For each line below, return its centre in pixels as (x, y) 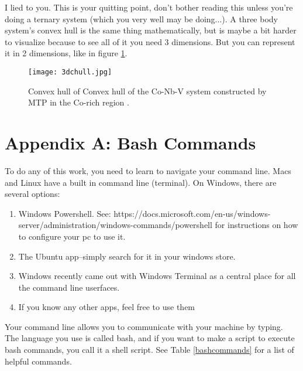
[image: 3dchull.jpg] (70, 72)
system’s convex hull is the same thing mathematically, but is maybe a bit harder (151, 30)
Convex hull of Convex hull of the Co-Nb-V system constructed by (147, 91)
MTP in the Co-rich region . (79, 102)
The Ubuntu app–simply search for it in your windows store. (127, 256)
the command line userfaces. (69, 287)
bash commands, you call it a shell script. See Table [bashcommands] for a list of (149, 350)
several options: (32, 194)
